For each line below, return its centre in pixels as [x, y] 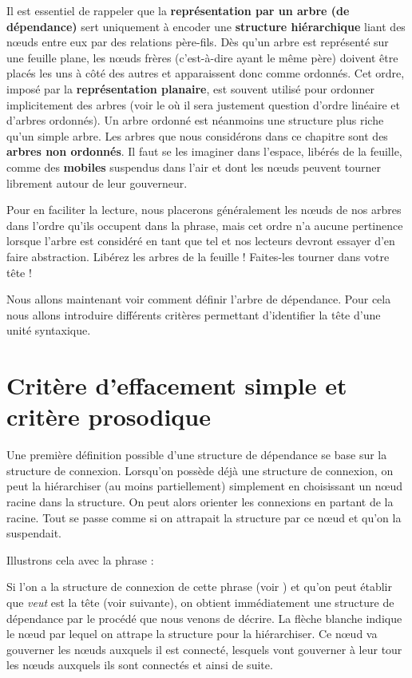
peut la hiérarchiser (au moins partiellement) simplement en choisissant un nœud [205, 486]
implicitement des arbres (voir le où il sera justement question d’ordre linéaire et [203, 104]
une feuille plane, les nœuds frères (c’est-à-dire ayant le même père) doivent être [202, 57]
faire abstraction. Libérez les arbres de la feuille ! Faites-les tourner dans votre [198, 256]
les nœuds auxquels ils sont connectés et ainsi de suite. [140, 665]
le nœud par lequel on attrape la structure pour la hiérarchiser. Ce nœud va [192, 634]
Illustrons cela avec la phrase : [80, 559]
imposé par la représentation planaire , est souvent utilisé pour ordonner [190, 88]
